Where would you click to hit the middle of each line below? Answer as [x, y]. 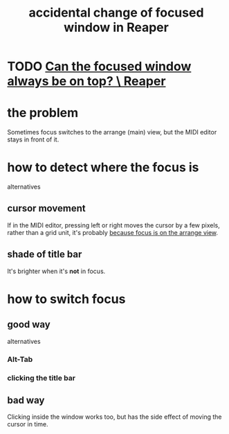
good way [29, 325]
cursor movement [46, 208]
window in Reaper [116, 27]
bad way [26, 400]
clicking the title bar [42, 378]
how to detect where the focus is [103, 167]
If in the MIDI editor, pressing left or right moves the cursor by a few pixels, [113, 225]
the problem [43, 113]
